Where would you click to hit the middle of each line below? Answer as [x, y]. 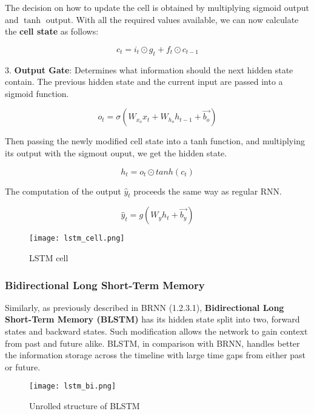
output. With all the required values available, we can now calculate [172, 19]
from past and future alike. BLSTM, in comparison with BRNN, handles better [152, 343]
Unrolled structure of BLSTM [85, 406]
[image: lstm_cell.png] [77, 239]
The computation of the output [63, 191]
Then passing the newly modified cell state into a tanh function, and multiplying [155, 141]
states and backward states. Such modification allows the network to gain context [156, 331]
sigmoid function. [37, 93]
